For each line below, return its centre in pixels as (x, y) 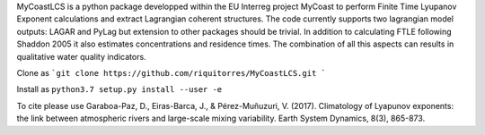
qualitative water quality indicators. (82, 56)
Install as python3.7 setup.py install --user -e (119, 89)
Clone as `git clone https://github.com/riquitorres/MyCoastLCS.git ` (172, 72)
